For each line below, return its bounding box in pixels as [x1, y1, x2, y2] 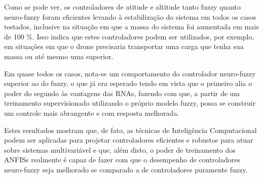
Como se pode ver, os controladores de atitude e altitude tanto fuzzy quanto [4, 2, 241, 12]
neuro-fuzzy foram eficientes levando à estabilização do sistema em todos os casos [4, 11, 256, 22]
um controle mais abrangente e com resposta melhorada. [4, 107, 179, 118]
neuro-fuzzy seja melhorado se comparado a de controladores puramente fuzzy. [4, 164, 248, 174]
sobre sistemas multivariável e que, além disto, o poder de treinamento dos [4, 144, 236, 155]
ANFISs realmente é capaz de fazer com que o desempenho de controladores [4, 154, 241, 165]
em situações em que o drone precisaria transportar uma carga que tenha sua [4, 41, 244, 52]
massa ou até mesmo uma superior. [4, 51, 114, 61]
